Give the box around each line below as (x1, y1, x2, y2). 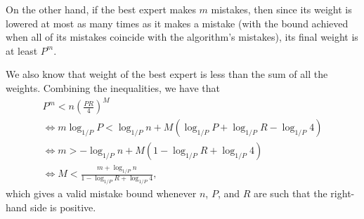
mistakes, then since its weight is (211, 2, 352, 16)
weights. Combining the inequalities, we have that (6, 80, 221, 95)
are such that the (253, 186, 327, 201)
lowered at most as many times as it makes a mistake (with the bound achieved (6, 15, 349, 30)
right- (330, 186, 355, 201)
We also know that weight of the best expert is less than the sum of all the (6, 67, 328, 81)
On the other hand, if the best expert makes (6, 2, 196, 16)
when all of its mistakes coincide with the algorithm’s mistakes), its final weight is (6, 29, 358, 44)
